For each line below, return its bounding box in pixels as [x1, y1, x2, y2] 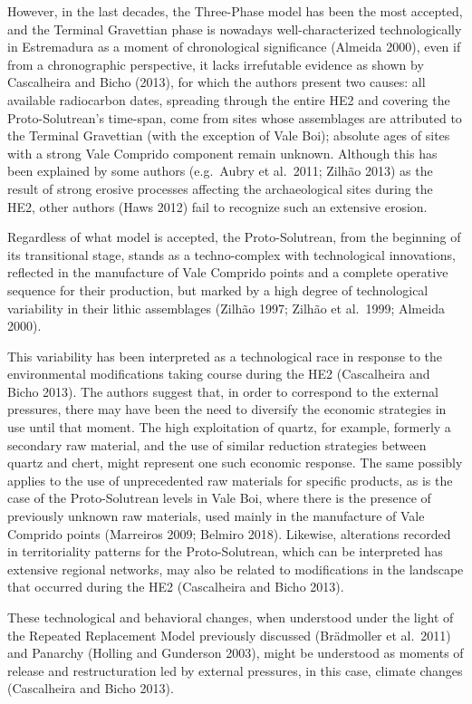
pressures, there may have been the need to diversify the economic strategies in [7, 400, 447, 419]
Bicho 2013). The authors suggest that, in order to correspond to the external [7, 381, 438, 400]
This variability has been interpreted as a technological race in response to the [7, 346, 443, 365]
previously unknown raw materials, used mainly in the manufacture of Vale [7, 506, 425, 526]
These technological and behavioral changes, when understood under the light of [7, 608, 454, 626]
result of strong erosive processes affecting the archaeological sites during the [7, 178, 433, 198]
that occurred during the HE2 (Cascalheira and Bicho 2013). [7, 577, 344, 596]
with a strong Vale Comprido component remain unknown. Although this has [7, 143, 438, 162]
